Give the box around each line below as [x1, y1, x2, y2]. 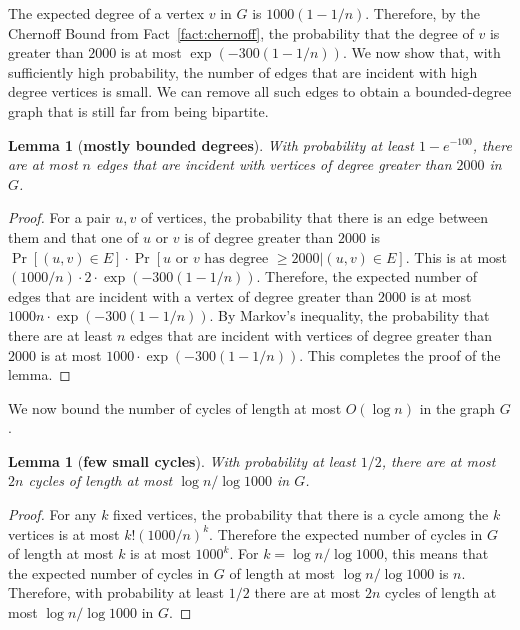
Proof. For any [8, 504, 97, 525]
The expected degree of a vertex [8, 3, 205, 23]
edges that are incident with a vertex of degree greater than [8, 285, 374, 306]
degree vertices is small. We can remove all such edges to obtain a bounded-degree [8, 81, 512, 102]
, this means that [383, 543, 489, 564]
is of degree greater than [184, 226, 334, 247]
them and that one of [8, 226, 139, 247]
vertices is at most [8, 523, 120, 544]
